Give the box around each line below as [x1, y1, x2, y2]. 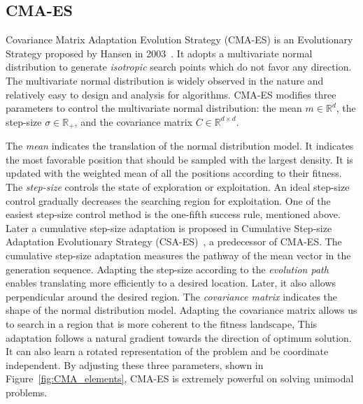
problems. [6, 384, 48, 399]
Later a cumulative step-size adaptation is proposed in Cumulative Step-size [6, 220, 332, 235]
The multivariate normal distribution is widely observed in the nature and [6, 73, 324, 87]
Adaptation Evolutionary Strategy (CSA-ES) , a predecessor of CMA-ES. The [6, 234, 342, 249]
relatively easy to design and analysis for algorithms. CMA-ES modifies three [6, 87, 336, 101]
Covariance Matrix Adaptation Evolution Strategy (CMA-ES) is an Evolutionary [6, 32, 353, 47]
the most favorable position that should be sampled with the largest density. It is [6, 152, 353, 166]
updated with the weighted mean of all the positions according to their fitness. [6, 166, 342, 180]
